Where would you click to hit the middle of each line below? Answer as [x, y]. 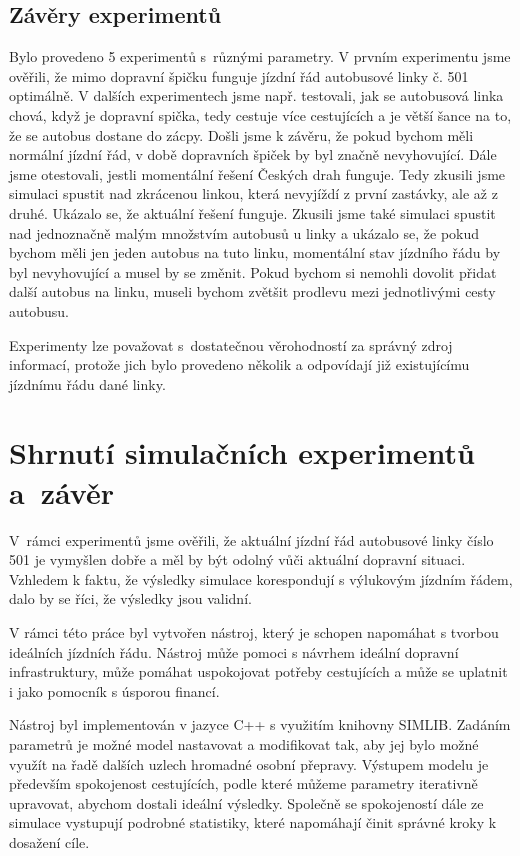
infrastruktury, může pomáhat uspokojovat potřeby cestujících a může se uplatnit [258, 671]
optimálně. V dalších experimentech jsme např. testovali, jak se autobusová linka [256, 95]
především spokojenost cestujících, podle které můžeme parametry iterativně [243, 783]
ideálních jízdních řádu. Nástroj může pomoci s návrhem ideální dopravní [234, 651]
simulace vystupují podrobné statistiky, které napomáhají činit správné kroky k [253, 822]
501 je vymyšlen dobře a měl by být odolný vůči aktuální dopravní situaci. [237, 559]
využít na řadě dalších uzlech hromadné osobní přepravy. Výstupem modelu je [249, 763]
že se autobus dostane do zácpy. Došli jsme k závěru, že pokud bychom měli [241, 134]
